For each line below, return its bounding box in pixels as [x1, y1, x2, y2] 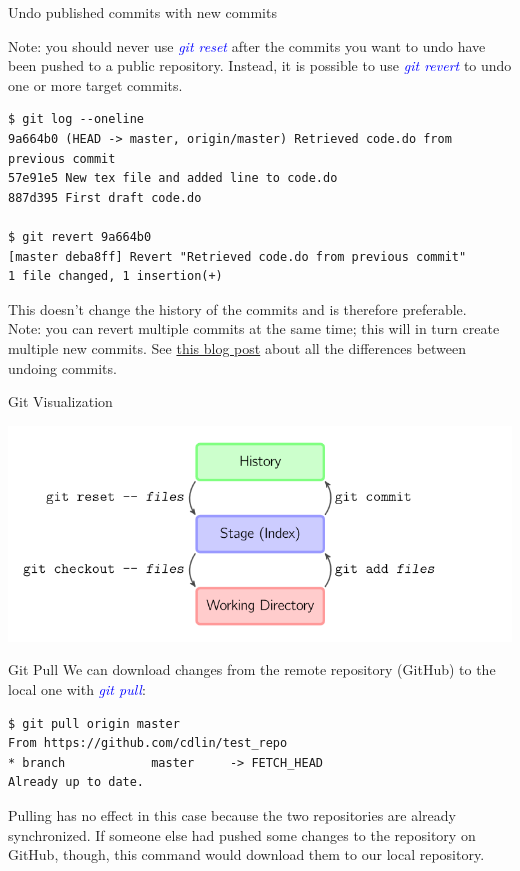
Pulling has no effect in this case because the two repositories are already [8, 804, 456, 825]
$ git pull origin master [8, 716, 180, 731]
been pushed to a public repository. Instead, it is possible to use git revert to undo [8, 55, 512, 76]
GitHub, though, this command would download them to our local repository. [8, 844, 485, 865]
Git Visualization [8, 391, 113, 412]
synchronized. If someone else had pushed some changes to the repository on [8, 824, 476, 845]
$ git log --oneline [8, 112, 145, 127]
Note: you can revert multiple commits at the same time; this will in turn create [8, 318, 500, 339]
